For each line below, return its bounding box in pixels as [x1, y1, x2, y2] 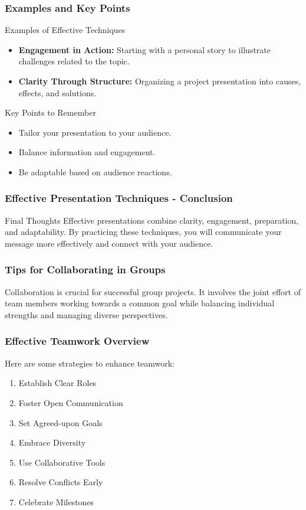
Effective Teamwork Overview [5, 334, 150, 348]
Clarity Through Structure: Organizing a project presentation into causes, [18, 75, 301, 87]
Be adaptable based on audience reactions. [18, 165, 172, 178]
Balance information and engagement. [18, 146, 156, 158]
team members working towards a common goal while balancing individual [5, 297, 275, 309]
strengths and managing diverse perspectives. [5, 308, 168, 321]
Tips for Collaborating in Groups [5, 262, 166, 277]
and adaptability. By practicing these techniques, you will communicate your [5, 225, 282, 238]
